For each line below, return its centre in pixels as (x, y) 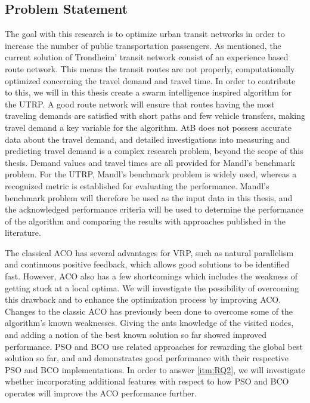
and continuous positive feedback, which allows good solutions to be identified (147, 264)
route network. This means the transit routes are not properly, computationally (150, 68)
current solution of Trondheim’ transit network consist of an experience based (147, 57)
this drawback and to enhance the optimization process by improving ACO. (143, 299)
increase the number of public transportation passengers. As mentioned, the (143, 45)
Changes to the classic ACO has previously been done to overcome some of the (149, 311)
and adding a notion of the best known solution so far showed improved (136, 335)
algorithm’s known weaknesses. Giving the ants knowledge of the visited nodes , (149, 323)
